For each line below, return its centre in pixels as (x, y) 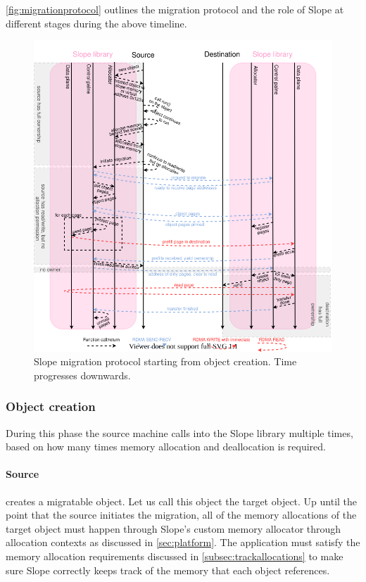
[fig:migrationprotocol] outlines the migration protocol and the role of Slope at (175, 9)
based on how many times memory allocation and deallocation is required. (166, 447)
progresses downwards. (82, 375)
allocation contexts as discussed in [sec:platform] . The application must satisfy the (183, 542)
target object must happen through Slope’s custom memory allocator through (173, 528)
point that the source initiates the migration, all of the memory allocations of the (181, 515)
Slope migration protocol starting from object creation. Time (165, 361)
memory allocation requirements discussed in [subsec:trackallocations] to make (175, 556)
